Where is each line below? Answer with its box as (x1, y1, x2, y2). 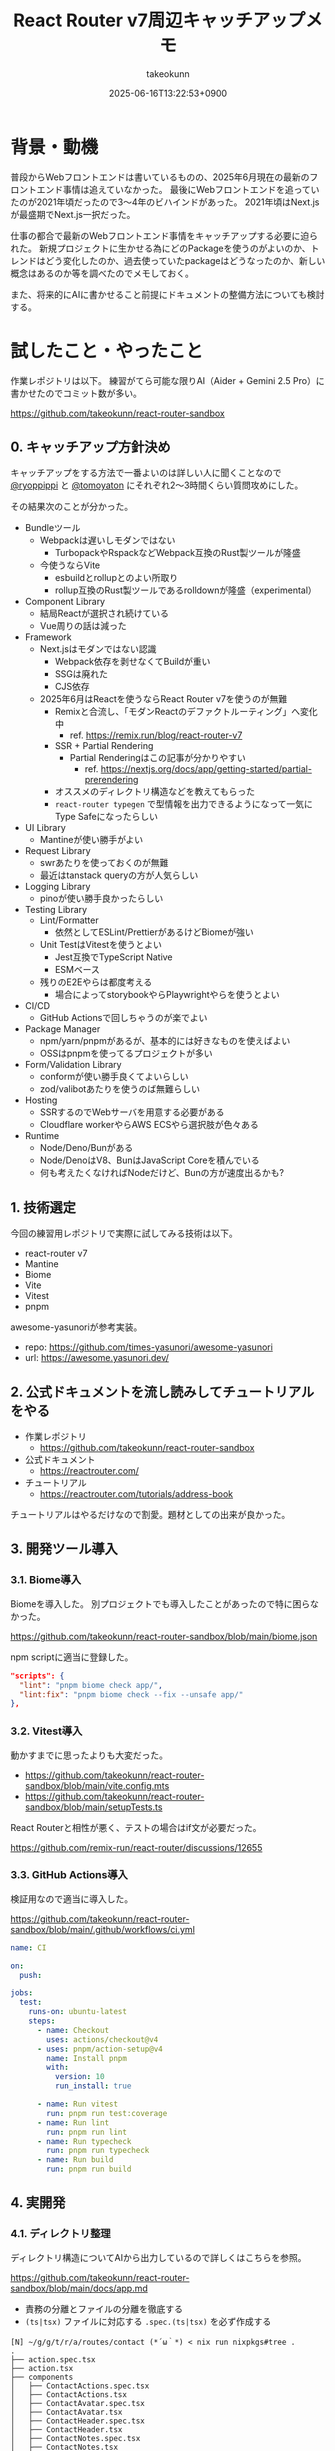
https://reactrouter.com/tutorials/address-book (39, 1488, 233, 1500)
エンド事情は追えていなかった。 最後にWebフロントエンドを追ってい (36, 183, 320, 195)
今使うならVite (39, 559, 101, 571)
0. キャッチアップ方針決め (10, 439, 171, 456)
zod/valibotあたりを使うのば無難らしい (39, 1083, 201, 1095)
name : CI (10, 1942, 47, 1953)
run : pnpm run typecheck (46, 2146, 150, 2156)
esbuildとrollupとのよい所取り (54, 572, 179, 584)
